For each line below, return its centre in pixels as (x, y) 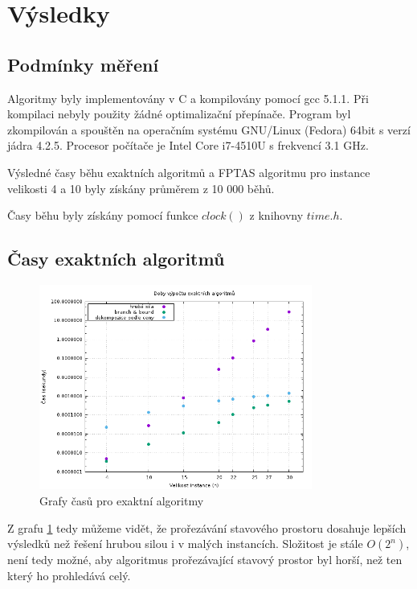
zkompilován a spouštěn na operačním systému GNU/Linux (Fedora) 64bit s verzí (209, 129)
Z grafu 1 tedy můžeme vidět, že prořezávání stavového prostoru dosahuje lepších (207, 527)
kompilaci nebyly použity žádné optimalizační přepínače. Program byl (179, 114)
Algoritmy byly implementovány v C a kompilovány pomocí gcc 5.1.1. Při (188, 98)
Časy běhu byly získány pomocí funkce (103, 215)
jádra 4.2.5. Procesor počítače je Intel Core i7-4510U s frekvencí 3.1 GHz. (188, 145)
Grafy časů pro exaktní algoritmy (122, 500)
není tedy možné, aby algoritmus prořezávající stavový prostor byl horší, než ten (205, 560)
